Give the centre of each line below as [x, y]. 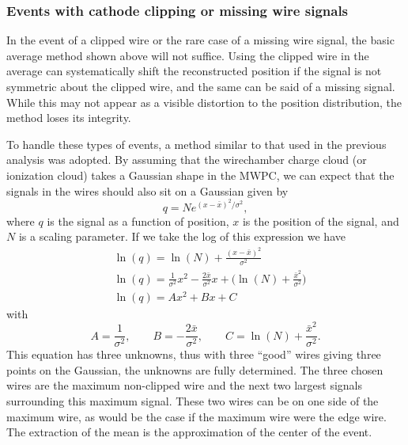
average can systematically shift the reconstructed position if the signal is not [194, 71]
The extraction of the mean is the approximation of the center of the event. [189, 432]
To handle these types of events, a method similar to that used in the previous [196, 144]
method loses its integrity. [69, 118]
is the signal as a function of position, [138, 221]
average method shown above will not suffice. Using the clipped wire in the [188, 55]
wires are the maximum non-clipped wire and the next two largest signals [184, 385]
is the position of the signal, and [321, 221]
